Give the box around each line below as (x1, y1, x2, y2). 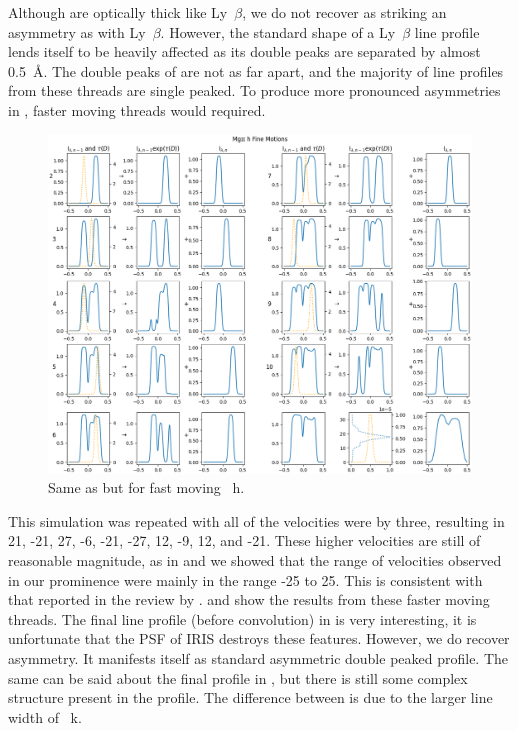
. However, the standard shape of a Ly (160, 21, 396, 42)
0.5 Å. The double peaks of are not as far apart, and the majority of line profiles (8, 60, 504, 81)
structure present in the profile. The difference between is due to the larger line (8, 687, 493, 708)
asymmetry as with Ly (8, 21, 146, 42)
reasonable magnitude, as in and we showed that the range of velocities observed (8, 550, 502, 571)
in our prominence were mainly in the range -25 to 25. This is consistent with (8, 569, 483, 590)
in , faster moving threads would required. (8, 99, 266, 120)
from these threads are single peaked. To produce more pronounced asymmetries (8, 80, 501, 101)
